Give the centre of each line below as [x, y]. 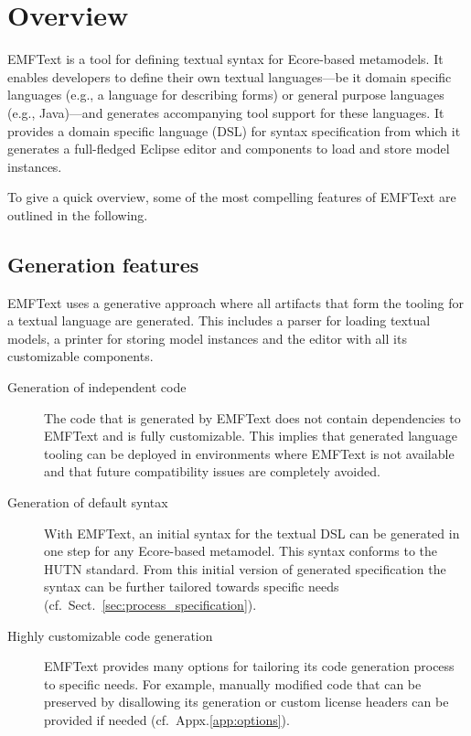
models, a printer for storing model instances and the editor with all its [207, 338]
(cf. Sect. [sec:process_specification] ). [150, 604]
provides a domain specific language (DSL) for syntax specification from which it [234, 130]
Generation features [103, 264]
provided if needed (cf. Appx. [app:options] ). [167, 719]
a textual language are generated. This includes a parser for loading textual [219, 320]
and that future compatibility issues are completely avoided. [212, 471]
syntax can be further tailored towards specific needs [192, 587]
